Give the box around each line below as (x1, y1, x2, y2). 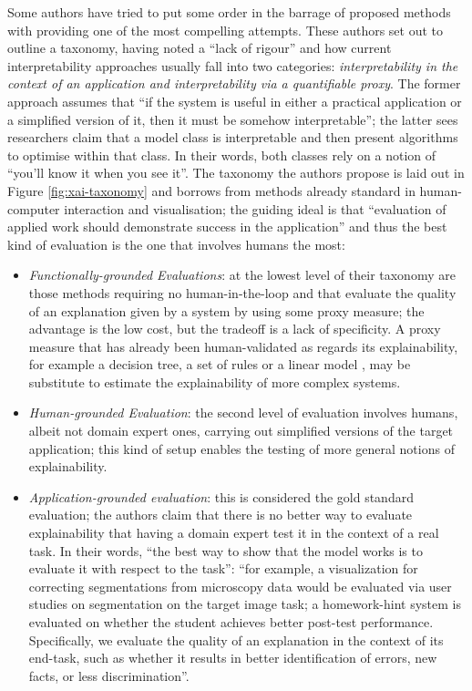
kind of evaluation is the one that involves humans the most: (7, 234, 345, 253)
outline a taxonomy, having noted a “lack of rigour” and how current (7, 38, 392, 57)
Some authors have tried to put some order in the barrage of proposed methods (7, 3, 451, 21)
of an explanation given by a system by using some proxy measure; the (28, 301, 425, 320)
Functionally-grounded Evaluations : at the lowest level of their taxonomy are (28, 265, 456, 284)
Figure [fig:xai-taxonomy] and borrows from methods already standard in (7, 180, 416, 200)
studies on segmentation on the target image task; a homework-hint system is (28, 594, 462, 614)
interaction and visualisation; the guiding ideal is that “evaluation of (64, 199, 446, 218)
